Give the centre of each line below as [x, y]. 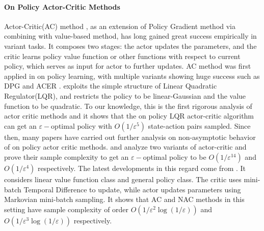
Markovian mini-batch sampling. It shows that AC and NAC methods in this [124, 199]
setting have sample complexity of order [67, 209]
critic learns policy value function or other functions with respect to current [122, 56]
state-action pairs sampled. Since [199, 125]
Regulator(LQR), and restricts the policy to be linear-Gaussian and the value [125, 95]
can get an [20, 125]
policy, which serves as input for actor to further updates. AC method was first [128, 66]
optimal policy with [82, 125]
